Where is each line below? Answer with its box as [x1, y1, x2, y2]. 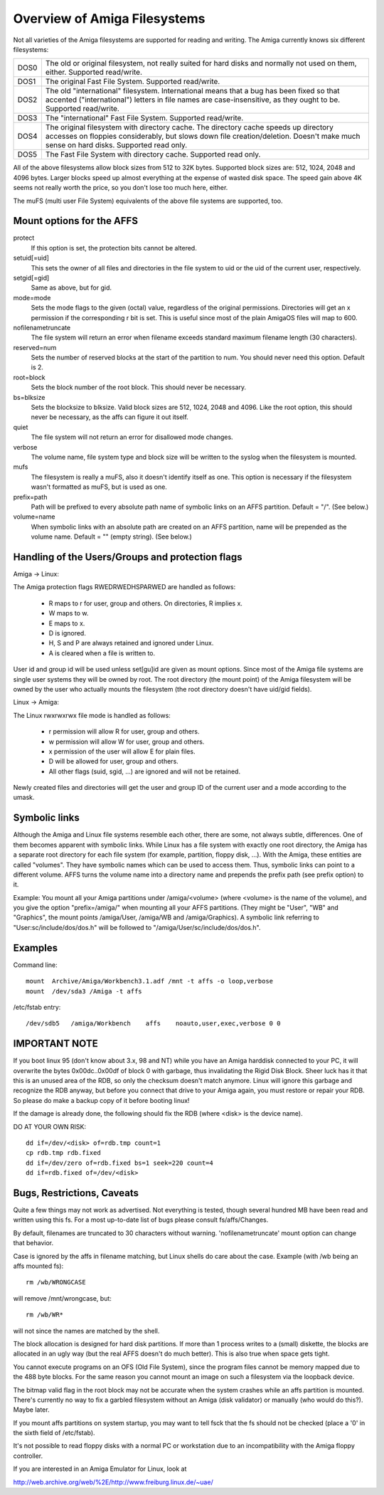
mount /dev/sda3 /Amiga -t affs [26, 987, 142, 995]
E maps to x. [48, 619, 85, 628]
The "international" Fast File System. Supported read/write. [45, 113, 244, 123]
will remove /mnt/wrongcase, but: [13, 1294, 112, 1302]
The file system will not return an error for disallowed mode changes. [31, 433, 234, 441]
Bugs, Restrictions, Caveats [13, 1187, 139, 1199]
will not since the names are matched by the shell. [13, 1326, 160, 1335]
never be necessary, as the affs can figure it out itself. [31, 413, 188, 421]
